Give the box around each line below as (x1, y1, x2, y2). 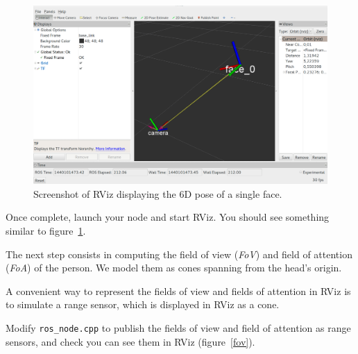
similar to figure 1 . (6, 223, 86, 237)
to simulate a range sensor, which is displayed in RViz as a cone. (6, 297, 280, 312)
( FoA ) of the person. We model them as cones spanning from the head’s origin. (6, 260, 342, 275)
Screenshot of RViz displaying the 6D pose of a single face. (33, 186, 282, 201)
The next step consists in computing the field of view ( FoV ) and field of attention (6, 246, 352, 261)
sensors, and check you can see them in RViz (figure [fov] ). (6, 334, 255, 348)
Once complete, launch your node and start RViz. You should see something (6, 210, 330, 224)
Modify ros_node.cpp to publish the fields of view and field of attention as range (6, 320, 351, 335)
